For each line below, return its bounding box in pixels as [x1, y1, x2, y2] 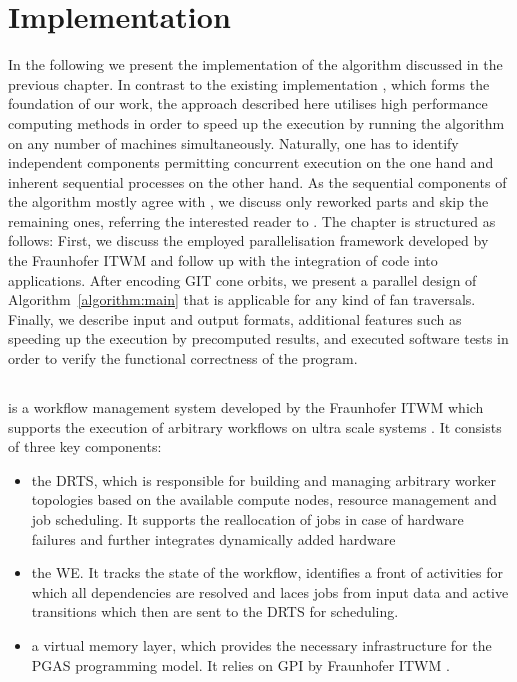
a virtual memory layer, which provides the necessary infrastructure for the [31, 634, 492, 655]
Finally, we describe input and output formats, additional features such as [8, 308, 462, 329]
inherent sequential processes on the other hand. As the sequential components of [8, 171, 507, 192]
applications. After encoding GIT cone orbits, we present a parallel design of [8, 269, 477, 290]
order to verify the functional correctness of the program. [8, 348, 358, 369]
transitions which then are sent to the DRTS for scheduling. [31, 601, 399, 622]
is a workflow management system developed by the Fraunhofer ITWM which [8, 397, 484, 418]
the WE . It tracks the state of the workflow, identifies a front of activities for [31, 562, 504, 583]
